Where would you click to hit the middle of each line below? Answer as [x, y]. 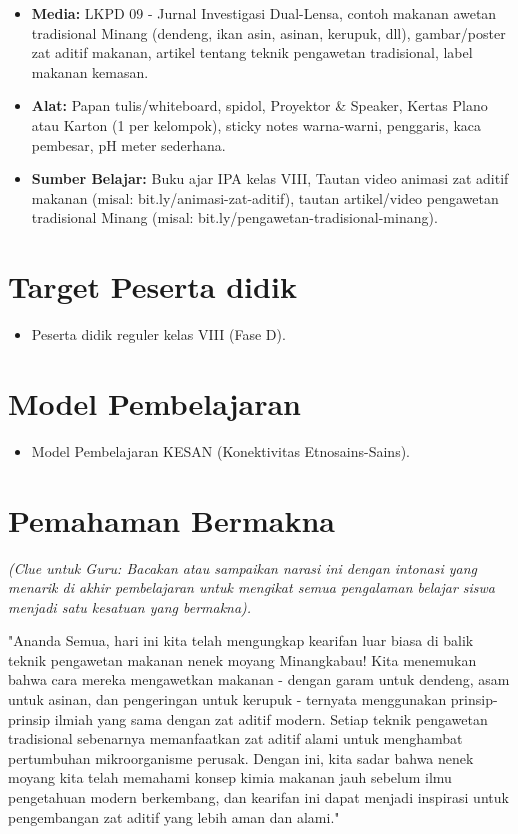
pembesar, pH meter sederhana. [128, 144]
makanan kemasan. [90, 71]
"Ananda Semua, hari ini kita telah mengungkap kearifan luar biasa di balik [241, 640]
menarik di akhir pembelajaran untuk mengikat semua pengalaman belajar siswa [252, 587]
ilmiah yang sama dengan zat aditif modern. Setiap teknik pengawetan [271, 718]
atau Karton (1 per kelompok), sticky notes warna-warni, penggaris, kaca [256, 124]
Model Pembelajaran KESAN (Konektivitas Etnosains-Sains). [221, 450]
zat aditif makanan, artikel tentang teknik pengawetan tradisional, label [252, 52]
